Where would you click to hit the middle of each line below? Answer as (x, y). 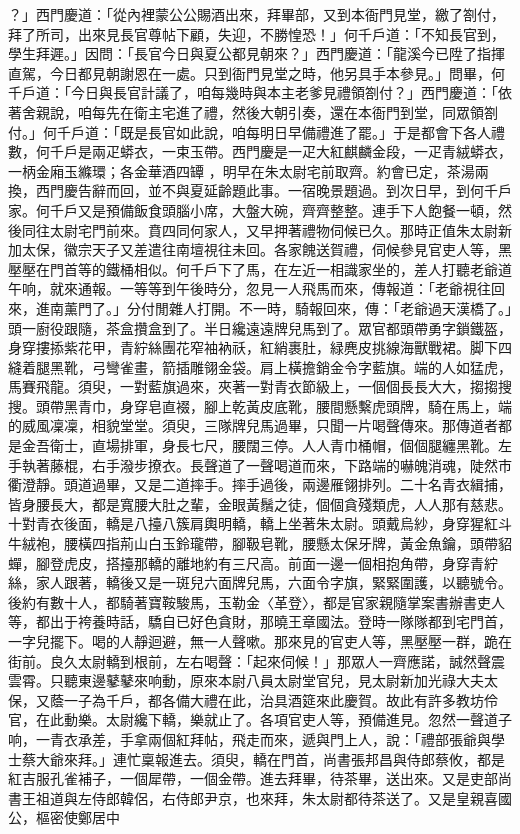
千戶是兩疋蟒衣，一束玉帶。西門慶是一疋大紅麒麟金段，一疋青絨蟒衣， (280, 151)
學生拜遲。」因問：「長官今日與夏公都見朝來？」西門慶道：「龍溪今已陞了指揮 (256, 53)
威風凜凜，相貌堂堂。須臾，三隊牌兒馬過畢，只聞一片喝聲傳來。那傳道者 (259, 425)
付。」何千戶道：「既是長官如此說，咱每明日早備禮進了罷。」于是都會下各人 (249, 131)
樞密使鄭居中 (77, 817)
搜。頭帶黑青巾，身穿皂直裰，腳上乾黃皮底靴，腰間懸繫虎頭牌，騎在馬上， (253, 405)
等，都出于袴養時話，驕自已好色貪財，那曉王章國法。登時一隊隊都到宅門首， (260, 621)
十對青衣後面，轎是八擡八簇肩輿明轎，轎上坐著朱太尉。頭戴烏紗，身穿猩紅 (253, 523)
